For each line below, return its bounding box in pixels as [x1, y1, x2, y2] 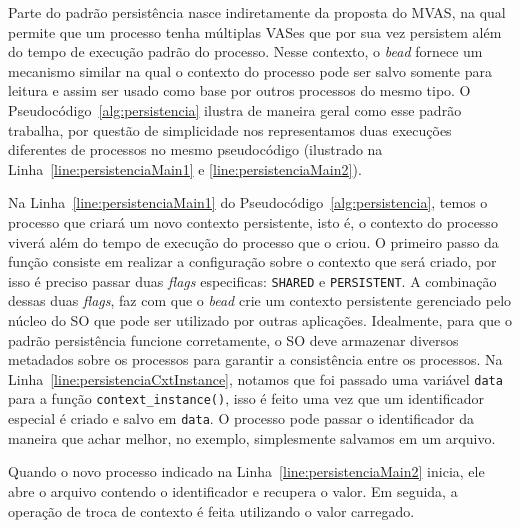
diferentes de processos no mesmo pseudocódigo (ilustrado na [8, 139, 383, 160]
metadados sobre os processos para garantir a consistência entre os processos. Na [8, 349, 503, 370]
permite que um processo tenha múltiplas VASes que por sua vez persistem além [8, 21, 502, 42]
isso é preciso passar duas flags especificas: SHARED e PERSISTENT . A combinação [8, 270, 497, 291]
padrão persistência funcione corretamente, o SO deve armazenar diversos [8, 329, 459, 350]
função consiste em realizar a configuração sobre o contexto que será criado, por [8, 251, 497, 272]
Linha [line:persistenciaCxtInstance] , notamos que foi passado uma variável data [8, 368, 503, 389]
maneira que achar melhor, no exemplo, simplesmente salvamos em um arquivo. [8, 427, 496, 448]
